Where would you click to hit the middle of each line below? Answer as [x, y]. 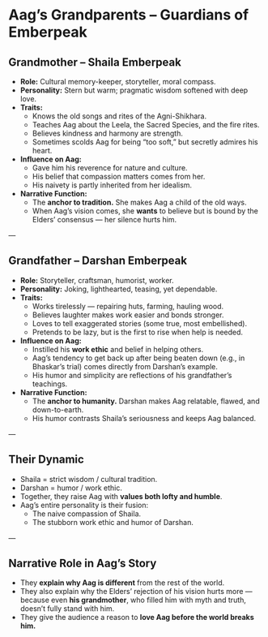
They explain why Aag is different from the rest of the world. [122, 583]
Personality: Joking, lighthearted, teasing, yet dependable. [119, 289]
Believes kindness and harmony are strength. [108, 133]
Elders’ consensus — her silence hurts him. [104, 220]
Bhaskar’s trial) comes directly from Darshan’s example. [125, 366]
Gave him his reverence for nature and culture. [110, 168]
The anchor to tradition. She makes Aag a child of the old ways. [139, 202]
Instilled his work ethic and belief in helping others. [118, 349]
